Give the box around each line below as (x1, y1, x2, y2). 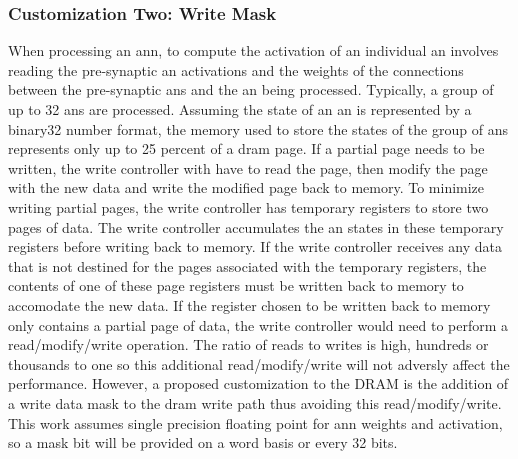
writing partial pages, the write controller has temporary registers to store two (8, 196, 489, 217)
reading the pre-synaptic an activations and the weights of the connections (8, 59, 464, 80)
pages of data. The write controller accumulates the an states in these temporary (8, 216, 504, 237)
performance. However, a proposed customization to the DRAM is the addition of (8, 373, 509, 394)
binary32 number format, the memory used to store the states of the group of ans (8, 118, 508, 139)
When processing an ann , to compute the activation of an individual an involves (8, 40, 499, 61)
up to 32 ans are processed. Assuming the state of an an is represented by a (8, 99, 472, 119)
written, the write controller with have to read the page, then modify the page (8, 157, 488, 178)
